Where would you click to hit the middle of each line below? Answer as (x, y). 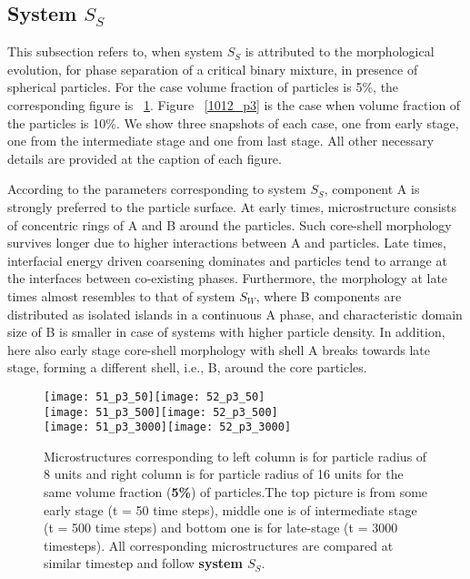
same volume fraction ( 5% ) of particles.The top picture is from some (236, 492)
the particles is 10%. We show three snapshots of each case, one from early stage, (233, 122)
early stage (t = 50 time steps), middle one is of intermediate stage (230, 509)
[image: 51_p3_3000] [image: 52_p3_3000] (168, 427)
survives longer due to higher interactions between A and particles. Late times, (227, 243)
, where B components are (329, 295)
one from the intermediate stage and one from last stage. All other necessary (221, 141)
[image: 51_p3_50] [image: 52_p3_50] (155, 396)
